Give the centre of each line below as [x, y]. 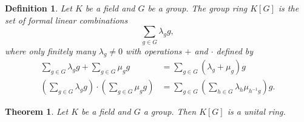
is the [289, 8]
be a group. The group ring [198, 8]
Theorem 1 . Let [37, 111]
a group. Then [170, 111]
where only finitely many [50, 50]
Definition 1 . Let [39, 8]
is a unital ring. [256, 111]
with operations [154, 50]
